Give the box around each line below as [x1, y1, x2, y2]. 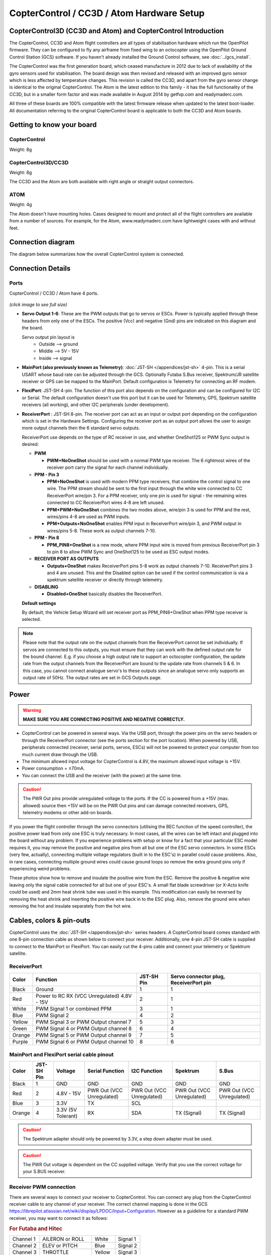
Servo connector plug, [170, 973, 225, 980]
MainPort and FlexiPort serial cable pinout [9, 1051, 114, 1058]
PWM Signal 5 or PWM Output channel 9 [36, 1032, 131, 1039]
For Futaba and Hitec [9, 1225, 63, 1232]
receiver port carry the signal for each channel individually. [47, 464, 169, 470]
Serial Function [87, 1067, 124, 1074]
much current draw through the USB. [22, 751, 98, 758]
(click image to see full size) [9, 302, 67, 308]
